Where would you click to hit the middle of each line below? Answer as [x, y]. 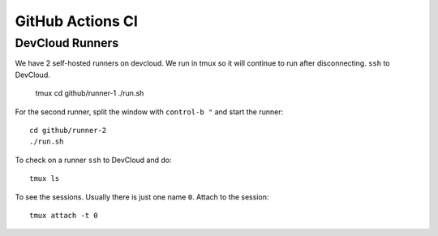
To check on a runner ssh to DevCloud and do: [93, 160]
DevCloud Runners [67, 43]
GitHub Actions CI [76, 21]
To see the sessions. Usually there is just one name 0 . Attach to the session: [142, 197]
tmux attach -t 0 [64, 215]
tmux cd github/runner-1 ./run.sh [90, 93]
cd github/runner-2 [68, 130]
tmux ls [45, 179]
